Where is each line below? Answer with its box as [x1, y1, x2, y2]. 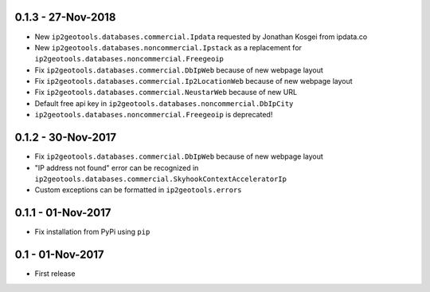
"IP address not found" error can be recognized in [34, 163, 199, 172]
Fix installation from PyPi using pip [34, 227, 150, 237]
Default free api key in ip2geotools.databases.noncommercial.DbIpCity [34, 98, 294, 108]
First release [34, 269, 76, 278]
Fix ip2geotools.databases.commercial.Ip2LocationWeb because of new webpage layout [34, 77, 354, 86]
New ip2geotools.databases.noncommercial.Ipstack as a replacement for [34, 42, 303, 52]
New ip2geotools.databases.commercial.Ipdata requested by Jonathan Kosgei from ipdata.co [34, 32, 368, 41]
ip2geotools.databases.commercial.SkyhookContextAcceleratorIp [34, 174, 287, 183]
